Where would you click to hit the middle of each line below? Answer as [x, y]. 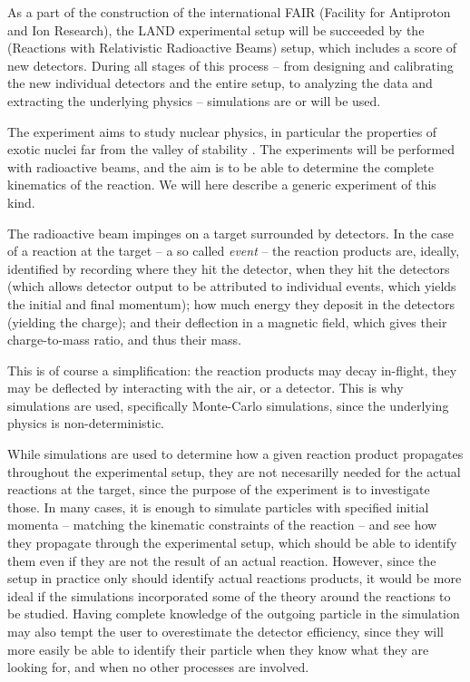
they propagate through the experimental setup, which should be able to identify [232, 543]
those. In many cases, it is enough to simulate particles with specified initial [218, 507]
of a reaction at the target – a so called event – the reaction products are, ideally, [234, 251]
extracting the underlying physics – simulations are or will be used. [194, 100]
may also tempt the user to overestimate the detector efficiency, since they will [225, 631]
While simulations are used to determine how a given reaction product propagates [235, 454]
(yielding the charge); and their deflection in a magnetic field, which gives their [227, 322]
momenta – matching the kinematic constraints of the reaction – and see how [222, 525]
